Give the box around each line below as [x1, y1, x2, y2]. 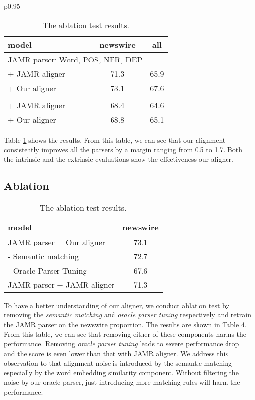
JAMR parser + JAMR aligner [8, 278, 115, 290]
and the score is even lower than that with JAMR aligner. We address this [4, 348, 228, 358]
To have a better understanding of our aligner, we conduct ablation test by [4, 300, 229, 310]
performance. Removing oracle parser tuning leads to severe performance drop [4, 338, 239, 348]
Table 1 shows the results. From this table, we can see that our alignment [4, 134, 226, 145]
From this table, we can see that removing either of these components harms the [4, 329, 247, 339]
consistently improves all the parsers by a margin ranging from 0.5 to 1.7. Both [4, 144, 242, 154]
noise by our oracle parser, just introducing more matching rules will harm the [4, 377, 240, 387]
